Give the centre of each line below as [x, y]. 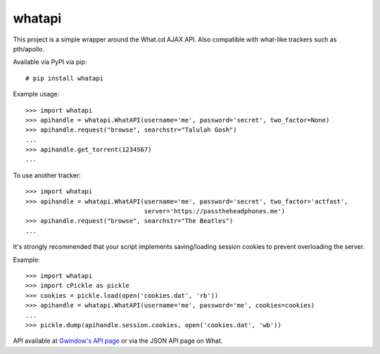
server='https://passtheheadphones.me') [215, 211]
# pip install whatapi [65, 78]
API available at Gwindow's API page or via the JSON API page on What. [118, 341]
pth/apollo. [29, 49]
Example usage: [36, 94]
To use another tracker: [47, 175]
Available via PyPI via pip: [50, 62]
